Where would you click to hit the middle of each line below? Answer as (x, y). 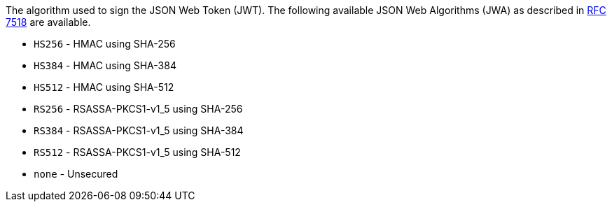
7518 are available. (48, 22)
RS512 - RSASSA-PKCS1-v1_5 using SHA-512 (137, 152)
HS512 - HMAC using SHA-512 (104, 87)
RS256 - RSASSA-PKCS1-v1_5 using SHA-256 (138, 109)
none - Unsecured (76, 174)
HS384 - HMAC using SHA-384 (105, 65)
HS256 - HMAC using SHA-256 (105, 44)
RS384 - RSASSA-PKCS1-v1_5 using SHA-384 (139, 130)
